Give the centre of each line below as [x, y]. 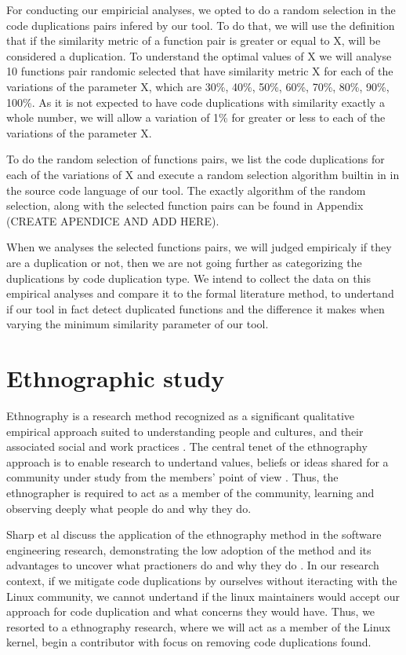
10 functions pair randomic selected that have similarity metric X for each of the [200, 71]
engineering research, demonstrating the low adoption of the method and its [189, 549]
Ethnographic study [116, 378]
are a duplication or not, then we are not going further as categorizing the [184, 262]
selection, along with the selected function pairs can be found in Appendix [185, 205]
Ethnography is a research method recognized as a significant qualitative [180, 415]
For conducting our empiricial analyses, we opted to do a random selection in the [201, 9]
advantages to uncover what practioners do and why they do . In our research [193, 565]
